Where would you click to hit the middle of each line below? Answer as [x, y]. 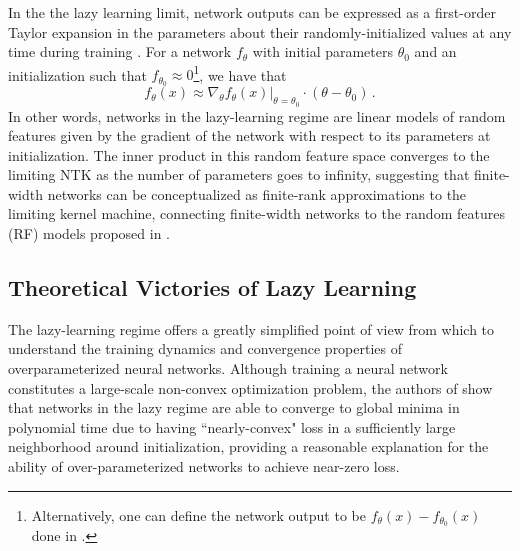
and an [435, 51]
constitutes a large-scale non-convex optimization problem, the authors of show [250, 387]
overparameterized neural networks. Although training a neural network [228, 368]
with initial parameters [323, 51]
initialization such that [77, 74]
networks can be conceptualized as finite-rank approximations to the [257, 193]
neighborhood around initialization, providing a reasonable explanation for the [248, 446]
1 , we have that [240, 73]
